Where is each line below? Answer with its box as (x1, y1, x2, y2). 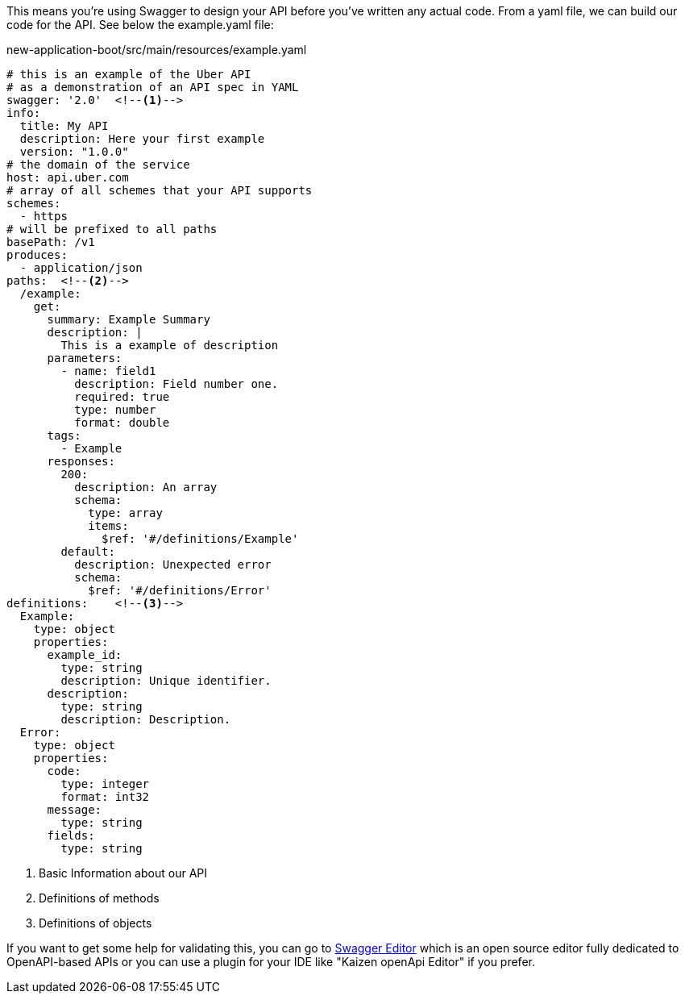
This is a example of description (60, 339, 279, 352)
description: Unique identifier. (60, 674, 272, 687)
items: (88, 519, 129, 532)
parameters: (47, 352, 122, 365)
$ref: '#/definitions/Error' (88, 584, 272, 597)
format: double (74, 416, 170, 429)
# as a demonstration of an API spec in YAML (6, 81, 299, 94)
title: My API (19, 119, 109, 132)
